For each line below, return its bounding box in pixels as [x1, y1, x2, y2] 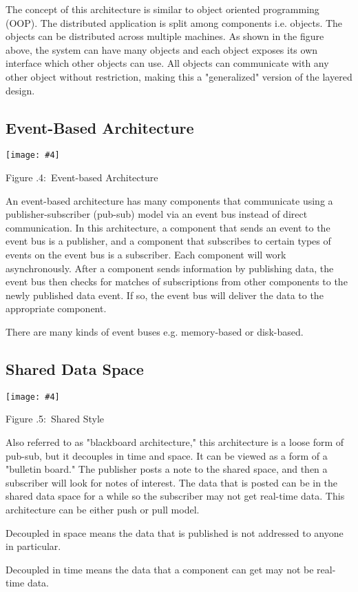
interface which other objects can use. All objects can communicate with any [6, 56, 329, 70]
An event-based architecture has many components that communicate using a [6, 193, 333, 207]
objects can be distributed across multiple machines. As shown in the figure [6, 29, 324, 43]
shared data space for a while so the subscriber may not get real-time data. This [6, 489, 345, 503]
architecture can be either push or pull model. [6, 502, 200, 516]
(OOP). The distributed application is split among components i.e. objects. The [6, 15, 343, 30]
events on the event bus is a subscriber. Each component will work [6, 247, 286, 261]
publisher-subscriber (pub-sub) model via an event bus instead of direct [6, 207, 308, 221]
